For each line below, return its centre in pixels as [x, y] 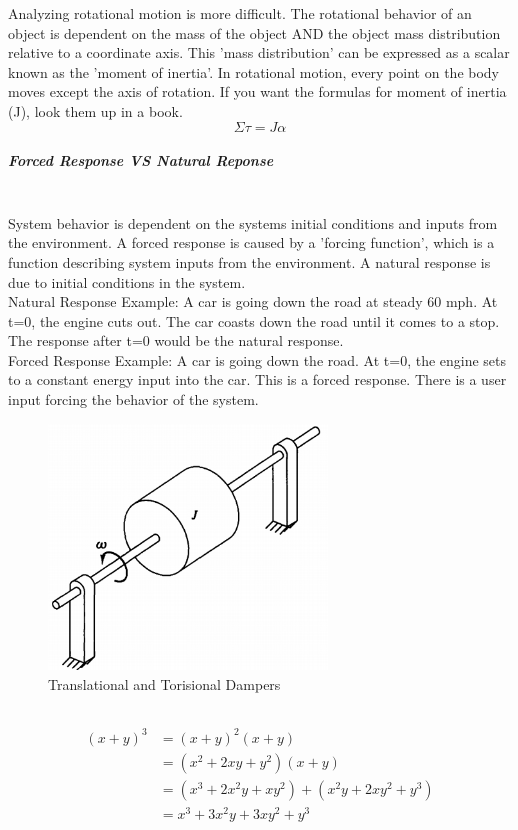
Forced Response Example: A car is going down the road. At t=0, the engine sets [257, 359]
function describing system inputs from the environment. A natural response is [249, 261]
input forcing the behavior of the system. [133, 399]
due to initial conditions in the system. [127, 281]
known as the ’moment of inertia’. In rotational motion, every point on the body [254, 71]
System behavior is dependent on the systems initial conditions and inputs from [253, 222]
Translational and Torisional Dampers [164, 683]
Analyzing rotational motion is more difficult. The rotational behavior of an [240, 13]
